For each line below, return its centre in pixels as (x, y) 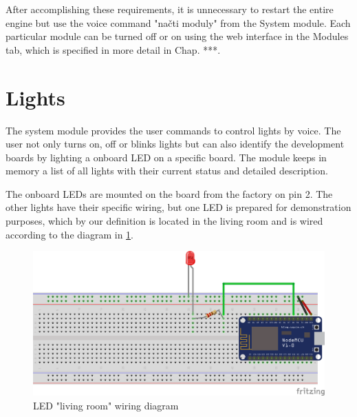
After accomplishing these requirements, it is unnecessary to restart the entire (170, 9)
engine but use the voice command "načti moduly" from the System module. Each (178, 22)
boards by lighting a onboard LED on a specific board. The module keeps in (166, 157)
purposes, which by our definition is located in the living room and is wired (164, 221)
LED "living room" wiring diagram (106, 405)
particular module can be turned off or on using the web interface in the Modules (177, 36)
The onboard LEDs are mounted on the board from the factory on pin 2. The (169, 193)
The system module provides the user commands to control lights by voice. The (173, 130)
